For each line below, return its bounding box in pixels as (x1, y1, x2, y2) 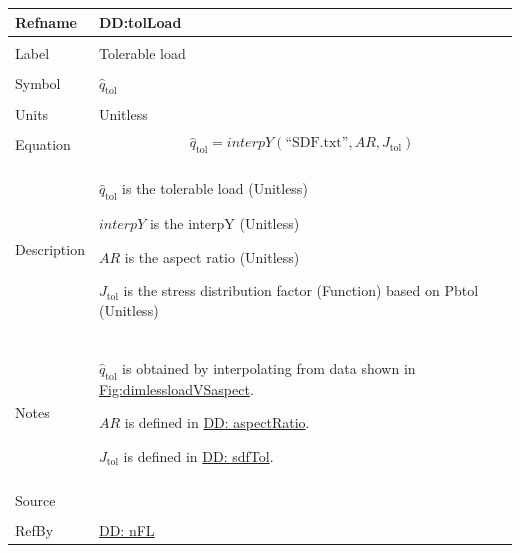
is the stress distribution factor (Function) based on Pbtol (123, 280, 479, 301)
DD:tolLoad (98, 11, 182, 32)
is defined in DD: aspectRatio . (124, 412, 310, 433)
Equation (15, 134, 71, 155)
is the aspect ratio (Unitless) (124, 246, 300, 267)
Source (15, 489, 56, 510)
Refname (15, 11, 77, 32)
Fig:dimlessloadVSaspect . (98, 378, 254, 399)
